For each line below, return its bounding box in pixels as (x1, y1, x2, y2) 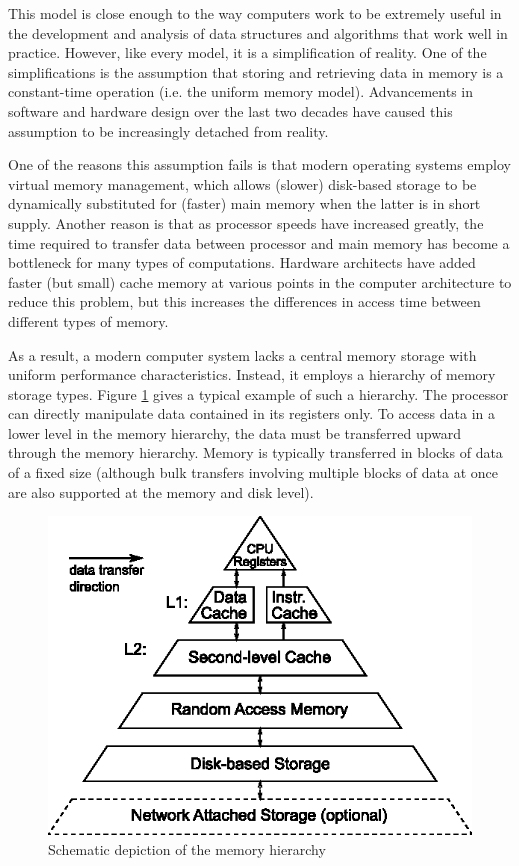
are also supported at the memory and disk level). (8, 481, 314, 502)
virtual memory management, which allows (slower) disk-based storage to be (8, 173, 477, 194)
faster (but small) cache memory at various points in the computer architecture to (8, 271, 512, 292)
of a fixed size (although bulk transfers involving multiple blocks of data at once (8, 462, 499, 483)
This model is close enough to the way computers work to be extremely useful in (8, 3, 502, 23)
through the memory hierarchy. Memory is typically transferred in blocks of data (8, 442, 503, 463)
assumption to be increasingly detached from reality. (8, 120, 329, 141)
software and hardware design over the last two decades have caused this (8, 100, 453, 121)
